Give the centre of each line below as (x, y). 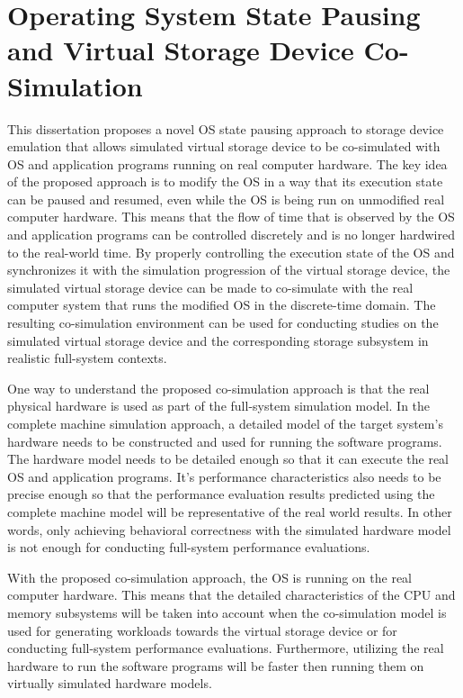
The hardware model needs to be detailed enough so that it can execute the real (228, 459)
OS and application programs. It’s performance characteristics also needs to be (224, 476)
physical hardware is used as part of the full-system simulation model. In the (219, 406)
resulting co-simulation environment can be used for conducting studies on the (223, 323)
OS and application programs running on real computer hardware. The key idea (227, 163)
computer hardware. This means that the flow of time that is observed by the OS (231, 217)
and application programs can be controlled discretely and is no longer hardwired (231, 235)
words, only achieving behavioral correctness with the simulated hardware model (229, 529)
